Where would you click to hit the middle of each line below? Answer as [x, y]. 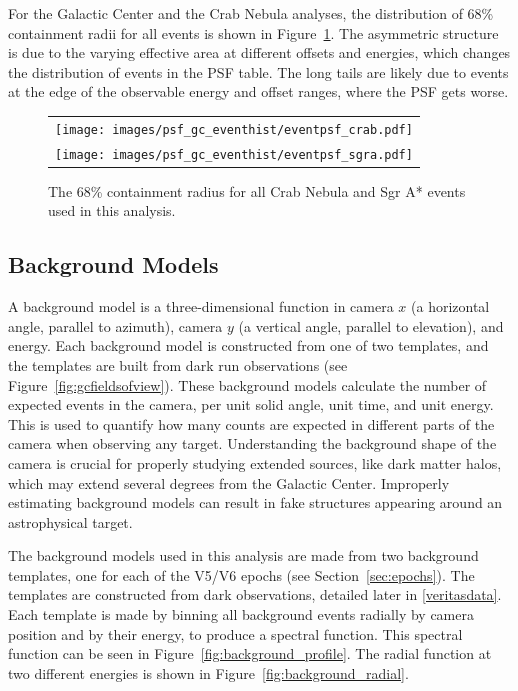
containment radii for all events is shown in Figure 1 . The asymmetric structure [253, 32]
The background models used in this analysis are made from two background [243, 555]
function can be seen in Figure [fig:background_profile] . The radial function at [250, 653]
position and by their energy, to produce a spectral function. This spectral [235, 633]
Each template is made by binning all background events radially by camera [241, 614]
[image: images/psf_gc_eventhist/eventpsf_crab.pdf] [234, 129]
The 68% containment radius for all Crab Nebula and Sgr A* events [257, 190]
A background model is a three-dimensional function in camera [201, 306]
